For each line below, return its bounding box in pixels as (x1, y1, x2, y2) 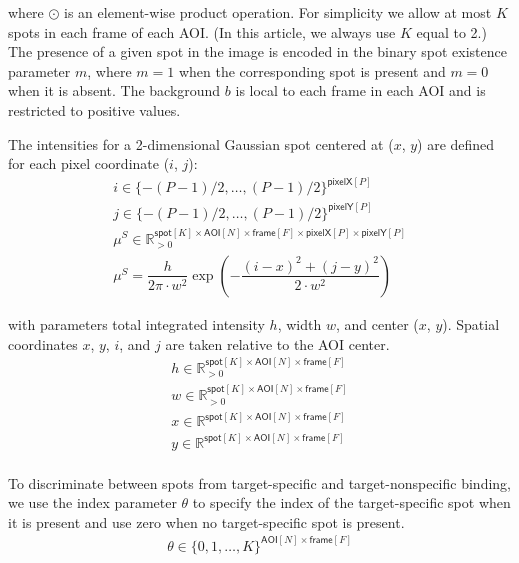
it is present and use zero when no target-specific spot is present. (8, 511, 405, 532)
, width (277, 313, 322, 334)
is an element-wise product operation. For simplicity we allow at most (64, 2, 492, 22)
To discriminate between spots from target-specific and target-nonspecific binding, (8, 472, 511, 493)
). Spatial (442, 313, 500, 334)
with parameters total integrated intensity (8, 313, 265, 334)
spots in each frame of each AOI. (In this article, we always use (8, 21, 396, 42)
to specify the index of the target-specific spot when (192, 492, 511, 513)
